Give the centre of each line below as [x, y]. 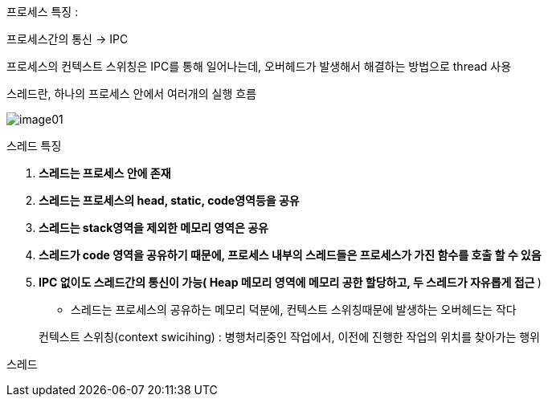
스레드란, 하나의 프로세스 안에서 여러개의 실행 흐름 [132, 94]
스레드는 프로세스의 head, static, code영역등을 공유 [169, 200]
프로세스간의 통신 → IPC [67, 39]
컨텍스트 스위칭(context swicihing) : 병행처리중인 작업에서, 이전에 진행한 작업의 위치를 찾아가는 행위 [289, 337]
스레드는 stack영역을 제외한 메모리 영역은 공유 [153, 228]
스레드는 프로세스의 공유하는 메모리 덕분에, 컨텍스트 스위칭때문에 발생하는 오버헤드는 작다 [294, 309]
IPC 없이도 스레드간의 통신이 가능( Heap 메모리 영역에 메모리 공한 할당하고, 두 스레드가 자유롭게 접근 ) [290, 282]
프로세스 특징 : [43, 12]
